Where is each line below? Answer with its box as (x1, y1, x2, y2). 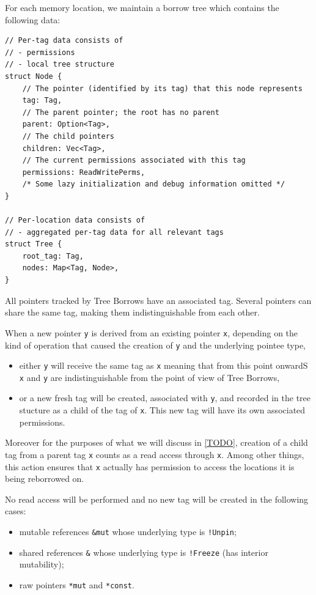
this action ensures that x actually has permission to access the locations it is (5, 460, 295, 473)
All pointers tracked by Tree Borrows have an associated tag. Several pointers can (5, 294, 312, 306)
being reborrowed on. (5, 472, 84, 485)
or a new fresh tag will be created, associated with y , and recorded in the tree (19, 391, 311, 404)
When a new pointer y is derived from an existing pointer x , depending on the (5, 326, 298, 339)
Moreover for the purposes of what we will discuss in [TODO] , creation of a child (5, 436, 308, 449)
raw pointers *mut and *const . (19, 578, 134, 591)
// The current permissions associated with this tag (22, 156, 246, 165)
